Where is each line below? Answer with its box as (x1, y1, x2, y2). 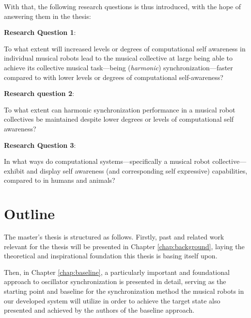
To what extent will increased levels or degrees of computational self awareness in (4, 43, 246, 53)
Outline (4, 204, 55, 223)
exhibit (4, 165, 25, 175)
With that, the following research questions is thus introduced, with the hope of (4, 1, 241, 11)
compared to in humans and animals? (4, 175, 115, 185)
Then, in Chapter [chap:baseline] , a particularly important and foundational (4, 267, 230, 277)
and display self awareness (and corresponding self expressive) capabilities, (27, 165, 248, 175)
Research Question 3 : (4, 140, 76, 150)
